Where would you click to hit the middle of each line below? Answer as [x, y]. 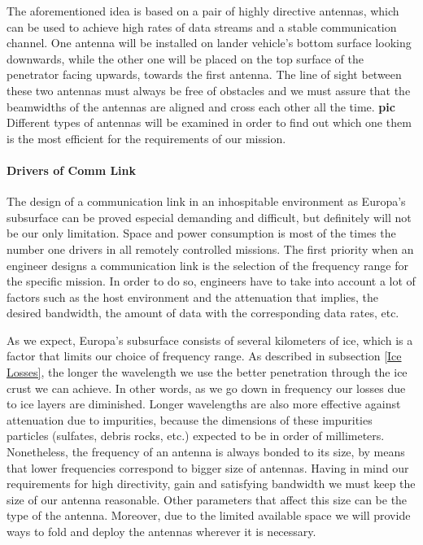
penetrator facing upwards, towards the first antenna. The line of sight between [204, 74]
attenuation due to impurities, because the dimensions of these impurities [190, 419]
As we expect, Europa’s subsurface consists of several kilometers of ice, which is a [210, 340]
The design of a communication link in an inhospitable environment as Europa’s [206, 201]
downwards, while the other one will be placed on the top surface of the [185, 58]
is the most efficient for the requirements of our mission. [146, 138]
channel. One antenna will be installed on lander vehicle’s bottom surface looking [209, 43]
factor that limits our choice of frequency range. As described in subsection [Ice [204, 356]
